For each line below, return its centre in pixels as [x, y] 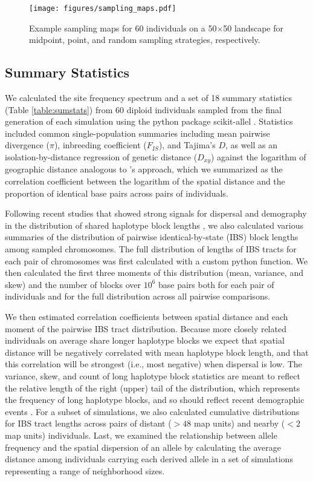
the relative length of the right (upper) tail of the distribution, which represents [153, 388]
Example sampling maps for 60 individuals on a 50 [123, 28]
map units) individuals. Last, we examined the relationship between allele [141, 435]
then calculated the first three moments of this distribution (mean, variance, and [154, 273]
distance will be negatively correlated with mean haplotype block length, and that [157, 352]
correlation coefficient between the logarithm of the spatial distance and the [145, 181]
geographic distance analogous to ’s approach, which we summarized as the [144, 169]
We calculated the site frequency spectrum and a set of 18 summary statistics [149, 98]
